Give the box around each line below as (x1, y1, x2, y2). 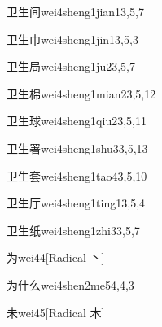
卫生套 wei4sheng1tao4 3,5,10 (7, 167, 147, 184)
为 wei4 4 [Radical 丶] (7, 249, 105, 266)
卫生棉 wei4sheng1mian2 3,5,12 (7, 85, 156, 102)
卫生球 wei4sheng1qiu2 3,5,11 (7, 112, 147, 129)
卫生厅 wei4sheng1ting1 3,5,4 (7, 194, 146, 211)
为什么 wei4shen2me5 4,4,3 (7, 276, 134, 293)
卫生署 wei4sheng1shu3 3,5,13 (7, 139, 148, 156)
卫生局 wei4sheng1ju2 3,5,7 (7, 58, 135, 75)
